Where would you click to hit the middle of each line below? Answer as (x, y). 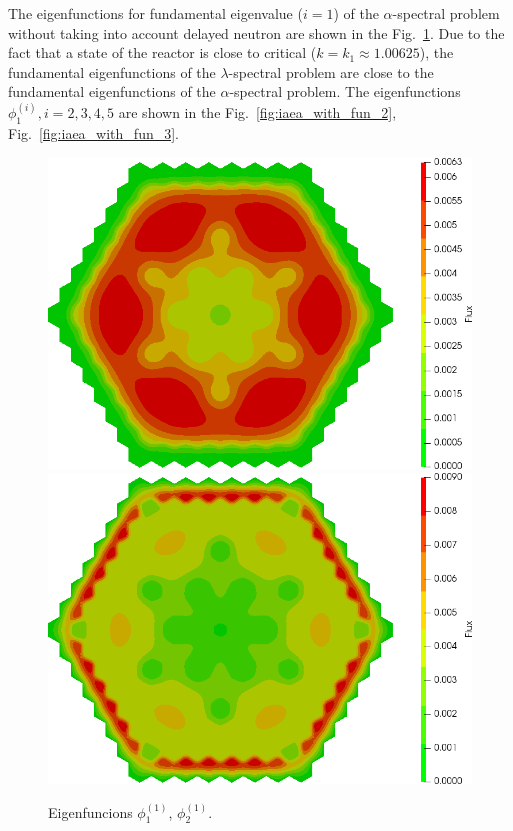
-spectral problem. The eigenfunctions (345, 91)
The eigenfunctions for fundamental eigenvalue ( (155, 13)
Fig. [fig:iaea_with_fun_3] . (93, 133)
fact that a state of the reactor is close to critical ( (162, 52)
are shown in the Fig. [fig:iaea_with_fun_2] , (257, 112)
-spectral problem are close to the (331, 71)
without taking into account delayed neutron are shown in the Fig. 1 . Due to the (256, 32)
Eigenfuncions (90, 811)
